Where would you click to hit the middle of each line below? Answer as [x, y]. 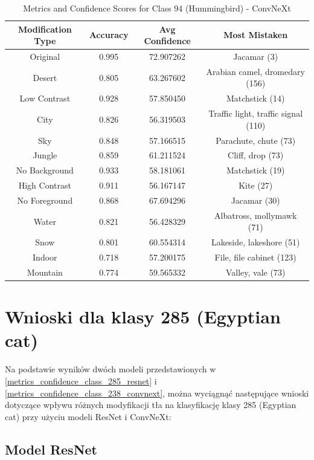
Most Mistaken [256, 35]
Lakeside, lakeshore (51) [255, 242]
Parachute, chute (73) [256, 140]
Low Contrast [45, 98]
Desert [45, 77]
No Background [45, 170]
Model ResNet [51, 449]
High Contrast [45, 185]
